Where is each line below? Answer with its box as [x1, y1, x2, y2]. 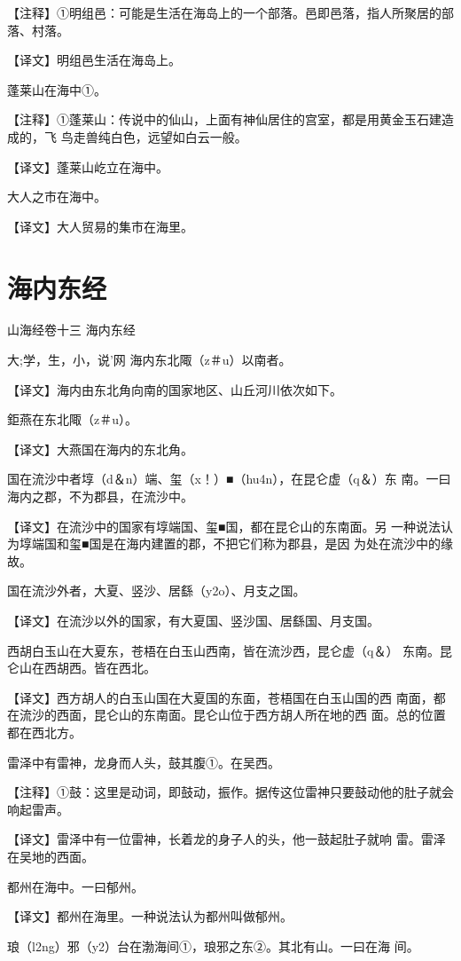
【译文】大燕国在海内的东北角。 [7, 439, 193, 458]
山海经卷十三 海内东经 [7, 320, 136, 339]
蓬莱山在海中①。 [7, 80, 106, 98]
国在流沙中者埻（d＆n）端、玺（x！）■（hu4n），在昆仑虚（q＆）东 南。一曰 [7, 469, 451, 488]
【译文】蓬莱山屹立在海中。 [7, 157, 168, 176]
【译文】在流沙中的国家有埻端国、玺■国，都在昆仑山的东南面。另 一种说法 [7, 516, 441, 535]
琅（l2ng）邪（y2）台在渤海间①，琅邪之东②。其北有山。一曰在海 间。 [7, 936, 419, 955]
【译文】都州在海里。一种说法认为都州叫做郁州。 [7, 907, 293, 926]
